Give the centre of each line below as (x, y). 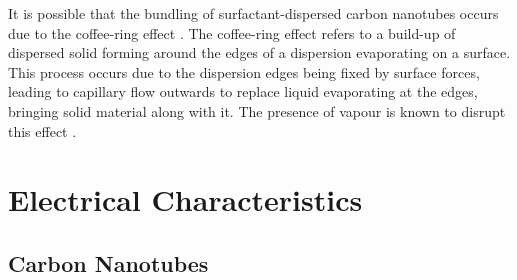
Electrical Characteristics (185, 199)
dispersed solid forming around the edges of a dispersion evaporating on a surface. (259, 52)
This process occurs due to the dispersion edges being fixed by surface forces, (244, 71)
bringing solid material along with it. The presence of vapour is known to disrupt (257, 110)
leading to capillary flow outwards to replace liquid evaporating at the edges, (243, 91)
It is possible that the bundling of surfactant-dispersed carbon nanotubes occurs (253, 13)
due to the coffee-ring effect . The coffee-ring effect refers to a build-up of (232, 32)
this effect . (42, 130)
